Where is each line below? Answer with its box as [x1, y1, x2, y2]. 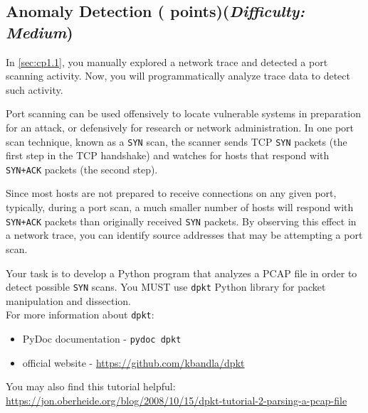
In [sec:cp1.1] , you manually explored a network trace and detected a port [6, 54, 328, 69]
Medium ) [6, 21, 73, 43]
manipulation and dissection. [6, 293, 131, 308]
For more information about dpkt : [6, 307, 154, 322]
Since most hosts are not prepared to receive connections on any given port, [6, 186, 337, 200]
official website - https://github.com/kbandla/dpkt [22, 355, 245, 370]
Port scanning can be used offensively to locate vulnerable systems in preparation [6, 106, 361, 121]
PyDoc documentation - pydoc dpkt [22, 331, 182, 345]
